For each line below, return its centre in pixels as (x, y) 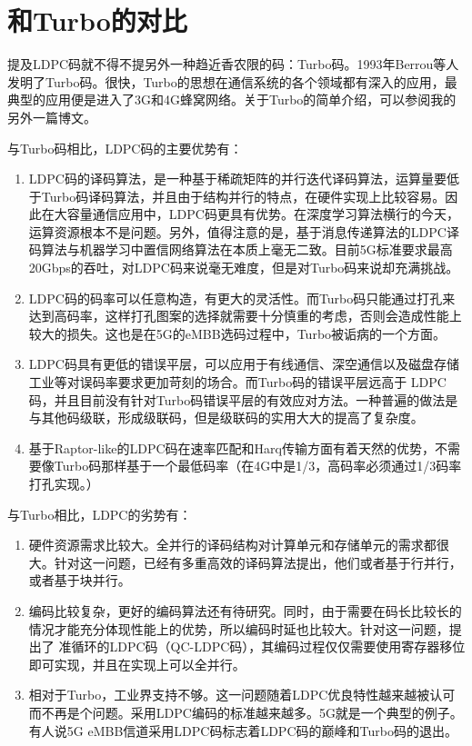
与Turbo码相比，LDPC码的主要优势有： (125, 148)
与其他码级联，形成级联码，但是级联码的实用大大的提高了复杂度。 (226, 418)
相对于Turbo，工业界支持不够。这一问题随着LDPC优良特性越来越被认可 (242, 695)
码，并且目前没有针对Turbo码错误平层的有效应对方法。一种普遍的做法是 (243, 399)
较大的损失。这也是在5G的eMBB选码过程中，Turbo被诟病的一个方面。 (237, 333)
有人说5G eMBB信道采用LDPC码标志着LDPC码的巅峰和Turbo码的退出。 (243, 730)
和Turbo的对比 (97, 20)
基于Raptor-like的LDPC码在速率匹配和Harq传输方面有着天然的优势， (231, 448)
